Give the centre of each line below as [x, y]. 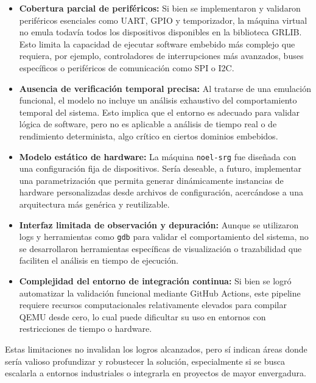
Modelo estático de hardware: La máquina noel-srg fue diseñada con [158, 156]
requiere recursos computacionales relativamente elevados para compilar [153, 305]
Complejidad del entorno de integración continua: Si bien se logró [155, 281]
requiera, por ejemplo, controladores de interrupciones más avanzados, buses [161, 56]
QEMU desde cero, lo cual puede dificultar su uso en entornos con [142, 316]
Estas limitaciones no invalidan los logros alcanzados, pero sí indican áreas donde [156, 349]
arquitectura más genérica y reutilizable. [94, 204]
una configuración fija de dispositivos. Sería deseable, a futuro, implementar [160, 168]
